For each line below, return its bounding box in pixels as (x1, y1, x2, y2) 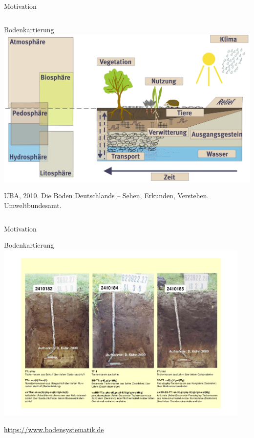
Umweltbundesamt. (4, 200, 62, 210)
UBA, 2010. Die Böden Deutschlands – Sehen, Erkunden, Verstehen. (4, 190, 209, 201)
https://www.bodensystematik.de (4, 424, 104, 435)
